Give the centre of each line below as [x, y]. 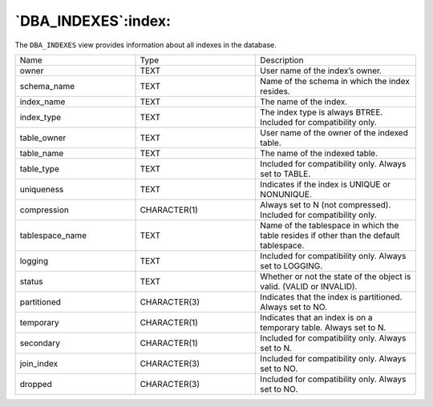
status [31, 281]
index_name [42, 102]
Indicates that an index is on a [316, 317]
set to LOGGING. [291, 266]
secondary [40, 343]
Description [282, 60]
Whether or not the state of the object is [336, 276]
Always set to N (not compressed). [326, 204]
